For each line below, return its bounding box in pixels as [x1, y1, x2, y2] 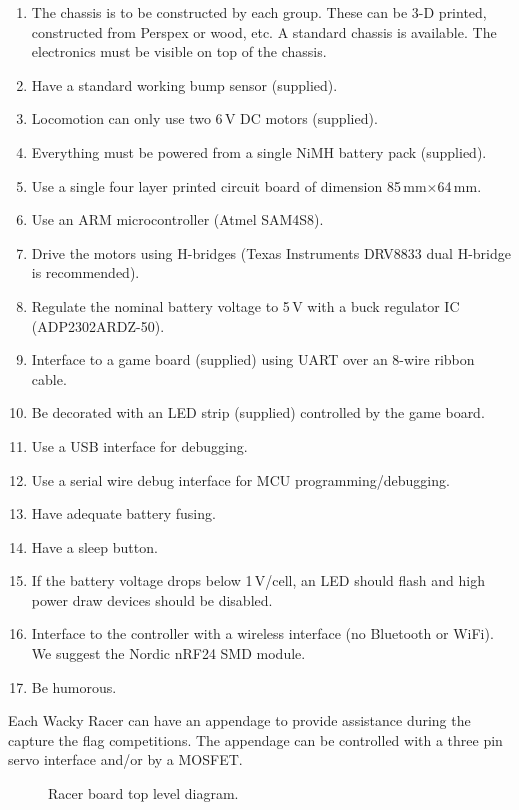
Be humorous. [31, 676, 117, 697]
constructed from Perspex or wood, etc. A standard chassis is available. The [31, 21, 497, 42]
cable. [31, 368, 67, 389]
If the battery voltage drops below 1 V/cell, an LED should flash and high [31, 570, 485, 591]
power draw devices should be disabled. [31, 589, 273, 610]
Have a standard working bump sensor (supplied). [31, 74, 338, 95]
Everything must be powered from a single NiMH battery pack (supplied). [31, 141, 487, 162]
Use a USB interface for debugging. [31, 435, 248, 456]
